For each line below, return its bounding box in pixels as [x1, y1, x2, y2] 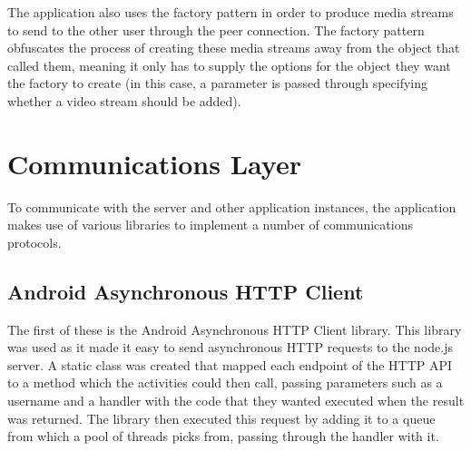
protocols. [7, 232, 62, 251]
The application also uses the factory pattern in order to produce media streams [7, 3, 454, 21]
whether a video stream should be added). [7, 91, 241, 110]
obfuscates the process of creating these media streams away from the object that [7, 38, 460, 57]
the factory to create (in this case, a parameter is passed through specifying [7, 74, 428, 93]
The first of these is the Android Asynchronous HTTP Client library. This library [7, 319, 462, 338]
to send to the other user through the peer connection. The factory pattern [7, 20, 425, 39]
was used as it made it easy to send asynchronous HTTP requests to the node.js [7, 338, 453, 357]
